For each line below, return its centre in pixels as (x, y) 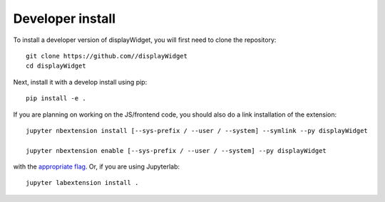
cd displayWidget (56, 66)
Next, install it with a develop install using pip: (80, 82)
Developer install (65, 18)
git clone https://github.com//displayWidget (107, 56)
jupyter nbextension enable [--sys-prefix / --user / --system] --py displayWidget (176, 150)
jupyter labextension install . (82, 183)
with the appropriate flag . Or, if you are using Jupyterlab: (97, 166)
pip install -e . (56, 99)
